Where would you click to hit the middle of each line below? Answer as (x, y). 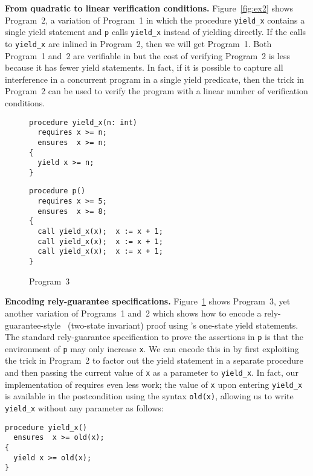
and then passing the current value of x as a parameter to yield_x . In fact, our (152, 372)
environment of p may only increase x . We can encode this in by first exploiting (152, 348)
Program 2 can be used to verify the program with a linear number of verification (156, 91)
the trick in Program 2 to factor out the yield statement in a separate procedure (154, 360)
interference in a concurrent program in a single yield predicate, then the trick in (155, 79)
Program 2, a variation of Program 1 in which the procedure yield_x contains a (155, 20)
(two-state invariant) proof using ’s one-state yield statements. (183, 325)
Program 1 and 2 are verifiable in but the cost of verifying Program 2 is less (147, 55)
